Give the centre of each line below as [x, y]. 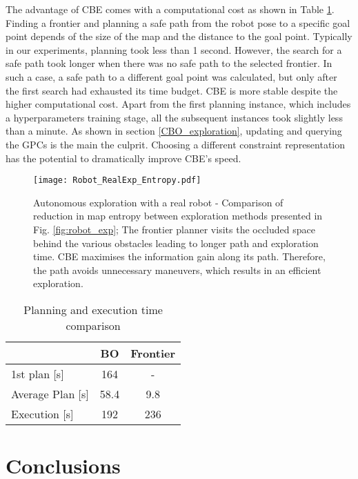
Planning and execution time [93, 309]
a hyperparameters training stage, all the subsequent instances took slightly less [174, 117]
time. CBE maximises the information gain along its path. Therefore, [179, 256]
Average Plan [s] [50, 393]
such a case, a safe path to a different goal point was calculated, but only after [171, 76]
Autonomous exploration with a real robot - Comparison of [158, 202]
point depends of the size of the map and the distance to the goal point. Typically [179, 36]
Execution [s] [42, 413]
